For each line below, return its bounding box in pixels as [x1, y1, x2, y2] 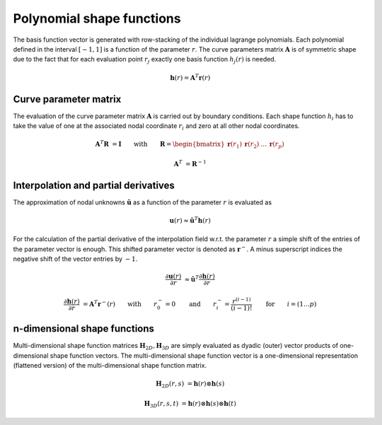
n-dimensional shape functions [13, 322, 155, 335]
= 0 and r [165, 301, 217, 308]
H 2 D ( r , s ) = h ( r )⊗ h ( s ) [156, 380, 225, 390]
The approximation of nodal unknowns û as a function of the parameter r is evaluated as [13, 198, 272, 206]
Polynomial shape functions [13, 11, 181, 26]
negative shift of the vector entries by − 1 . [13, 255, 138, 263]
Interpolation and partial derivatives [13, 179, 175, 191]
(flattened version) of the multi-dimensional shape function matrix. [13, 361, 207, 370]
